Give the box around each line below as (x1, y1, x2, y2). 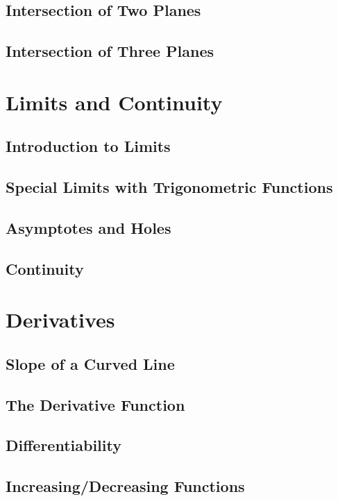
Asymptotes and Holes (6, 216, 171, 238)
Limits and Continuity (6, 87, 223, 116)
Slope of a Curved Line (6, 353, 175, 374)
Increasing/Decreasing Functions (6, 475, 245, 497)
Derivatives (6, 305, 115, 334)
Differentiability (6, 434, 121, 456)
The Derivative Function (6, 393, 185, 415)
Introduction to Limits (6, 135, 171, 157)
